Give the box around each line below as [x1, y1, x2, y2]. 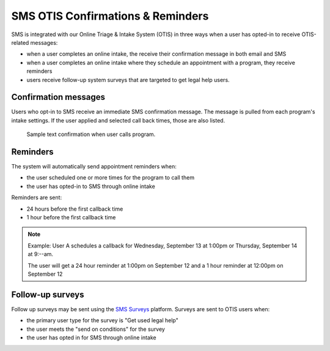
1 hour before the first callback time [26, 214, 116, 221]
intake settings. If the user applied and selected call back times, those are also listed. [11, 116, 226, 124]
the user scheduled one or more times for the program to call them [26, 174, 195, 181]
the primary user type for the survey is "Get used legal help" [26, 317, 178, 324]
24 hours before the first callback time [26, 205, 123, 213]
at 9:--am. [28, 251, 54, 258]
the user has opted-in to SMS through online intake [26, 183, 155, 190]
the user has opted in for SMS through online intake [26, 334, 156, 341]
